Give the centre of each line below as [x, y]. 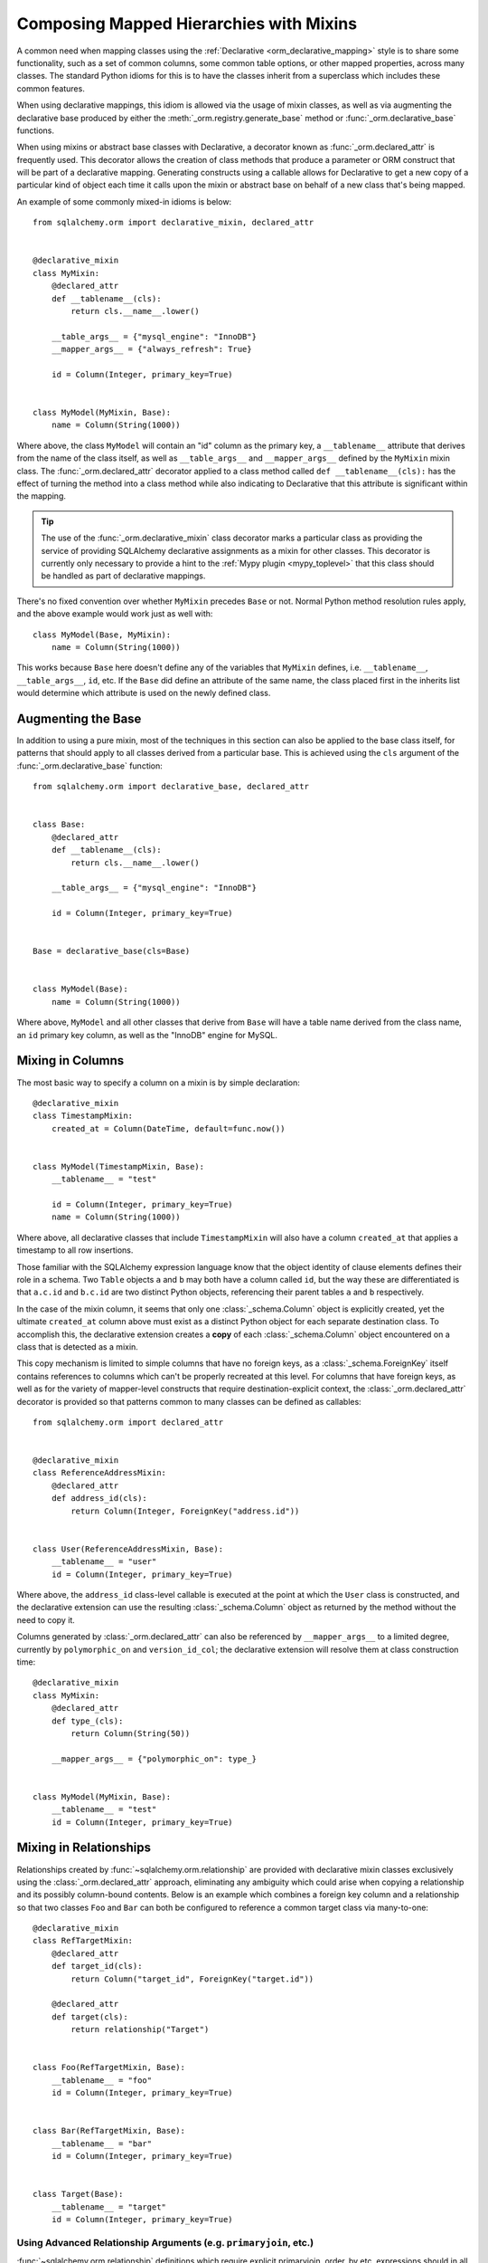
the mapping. [42, 496]
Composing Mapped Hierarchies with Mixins [187, 24]
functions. [35, 130]
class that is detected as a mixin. [78, 1346]
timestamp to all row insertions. [75, 1250]
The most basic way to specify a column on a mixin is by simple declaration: [158, 1083]
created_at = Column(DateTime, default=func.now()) [168, 1128]
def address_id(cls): [99, 1499]
